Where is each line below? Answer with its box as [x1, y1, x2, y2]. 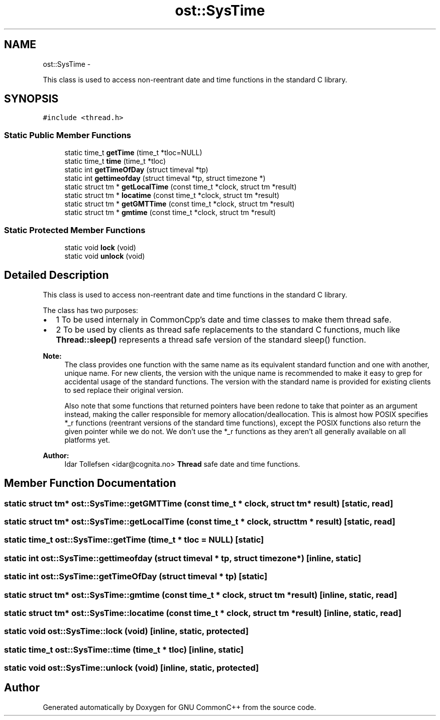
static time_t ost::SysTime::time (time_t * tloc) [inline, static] [4, 644, 244, 655]
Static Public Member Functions [4, 130, 132, 140]
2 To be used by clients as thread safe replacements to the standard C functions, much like [56, 324, 400, 335]
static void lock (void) [64, 243, 136, 252]
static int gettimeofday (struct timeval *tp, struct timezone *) [64, 174, 266, 183]
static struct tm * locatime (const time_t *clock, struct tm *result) [64, 191, 280, 200]
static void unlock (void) [64, 251, 145, 260]
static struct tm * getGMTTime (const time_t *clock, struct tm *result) [64, 199, 295, 209]
